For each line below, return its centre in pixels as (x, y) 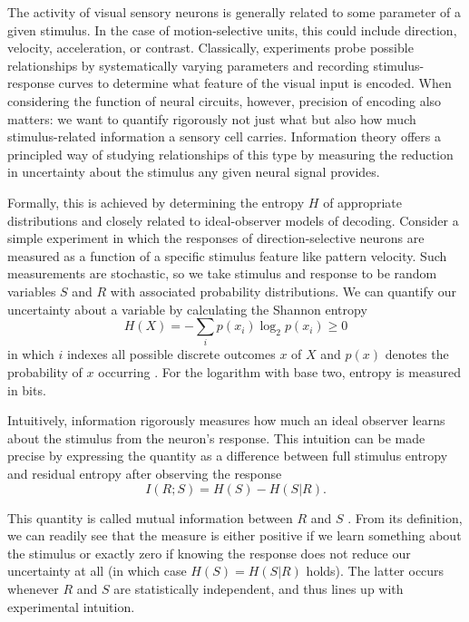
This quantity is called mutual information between (150, 517)
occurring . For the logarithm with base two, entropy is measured (279, 372)
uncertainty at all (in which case (97, 571)
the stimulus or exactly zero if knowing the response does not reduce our (209, 553)
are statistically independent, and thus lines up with (259, 588)
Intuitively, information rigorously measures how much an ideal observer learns (226, 420)
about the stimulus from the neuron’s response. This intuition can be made (216, 437)
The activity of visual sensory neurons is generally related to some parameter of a (234, 12)
